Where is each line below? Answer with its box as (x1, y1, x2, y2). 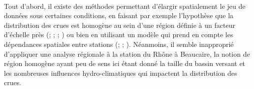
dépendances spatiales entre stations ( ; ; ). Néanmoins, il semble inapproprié (4, 39, 234, 49)
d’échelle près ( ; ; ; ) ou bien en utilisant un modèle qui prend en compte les (4, 29, 233, 40)
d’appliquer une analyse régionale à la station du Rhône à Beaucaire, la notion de (4, 48, 250, 59)
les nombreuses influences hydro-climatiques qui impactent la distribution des (4, 67, 237, 78)
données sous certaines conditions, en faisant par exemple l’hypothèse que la (4, 10, 234, 21)
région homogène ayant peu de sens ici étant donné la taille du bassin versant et (4, 58, 246, 68)
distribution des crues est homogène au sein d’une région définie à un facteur (4, 20, 235, 30)
